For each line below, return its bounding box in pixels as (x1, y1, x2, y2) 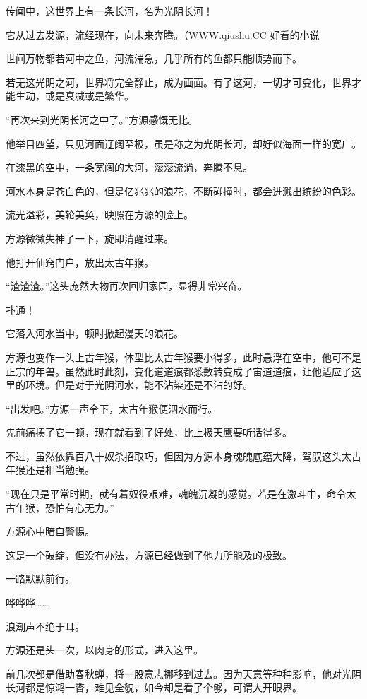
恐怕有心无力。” (44, 500, 114, 515)
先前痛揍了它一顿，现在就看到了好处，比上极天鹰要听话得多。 (6, 425, 292, 440)
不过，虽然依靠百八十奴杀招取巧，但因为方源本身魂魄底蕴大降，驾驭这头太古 (6, 448, 361, 463)
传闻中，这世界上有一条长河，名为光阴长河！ (6, 4, 213, 18)
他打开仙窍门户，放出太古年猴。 (6, 254, 154, 269)
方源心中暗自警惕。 (6, 524, 95, 539)
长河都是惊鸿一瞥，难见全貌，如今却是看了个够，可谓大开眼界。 (6, 680, 302, 695)
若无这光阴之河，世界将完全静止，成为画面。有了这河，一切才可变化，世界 (6, 74, 351, 89)
